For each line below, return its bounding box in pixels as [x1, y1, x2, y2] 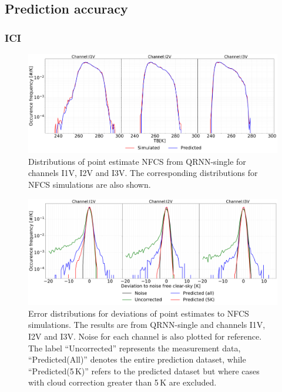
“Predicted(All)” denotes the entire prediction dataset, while [28, 353, 246, 366]
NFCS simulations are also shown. [28, 178, 151, 191]
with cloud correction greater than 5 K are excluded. [28, 376, 217, 388]
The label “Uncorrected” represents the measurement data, [28, 341, 241, 354]
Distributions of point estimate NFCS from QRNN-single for [28, 155, 246, 167]
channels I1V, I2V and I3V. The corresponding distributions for [28, 167, 258, 179]
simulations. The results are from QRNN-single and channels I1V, [28, 318, 266, 331]
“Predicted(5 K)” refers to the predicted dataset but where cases [28, 364, 260, 377]
